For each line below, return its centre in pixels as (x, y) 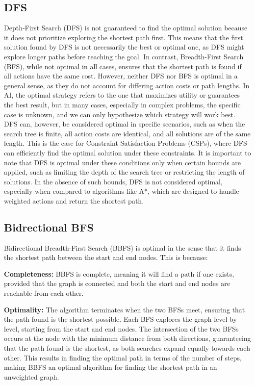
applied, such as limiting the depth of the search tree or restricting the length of (124, 172)
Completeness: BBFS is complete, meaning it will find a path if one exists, (119, 273)
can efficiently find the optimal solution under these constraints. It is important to (127, 152)
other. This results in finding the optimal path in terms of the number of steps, (123, 357)
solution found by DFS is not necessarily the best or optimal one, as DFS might (124, 47)
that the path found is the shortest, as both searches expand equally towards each (127, 348)
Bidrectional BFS (49, 227)
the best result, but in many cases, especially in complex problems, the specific (122, 104)
